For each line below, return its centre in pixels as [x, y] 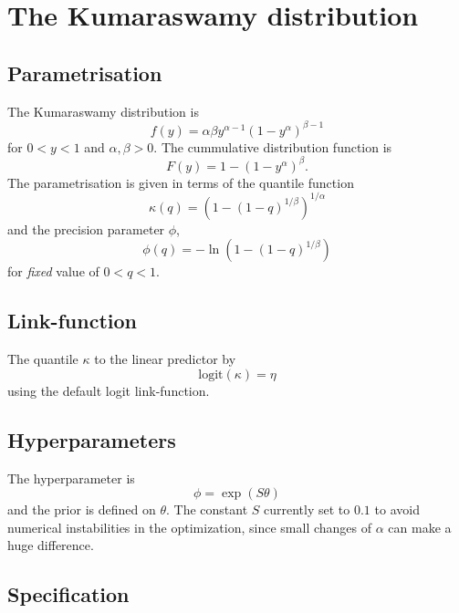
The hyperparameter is [71, 478]
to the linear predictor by [165, 359]
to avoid [397, 509]
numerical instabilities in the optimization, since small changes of [190, 527]
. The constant [207, 509]
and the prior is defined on [82, 509]
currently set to [307, 509]
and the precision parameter [86, 229]
